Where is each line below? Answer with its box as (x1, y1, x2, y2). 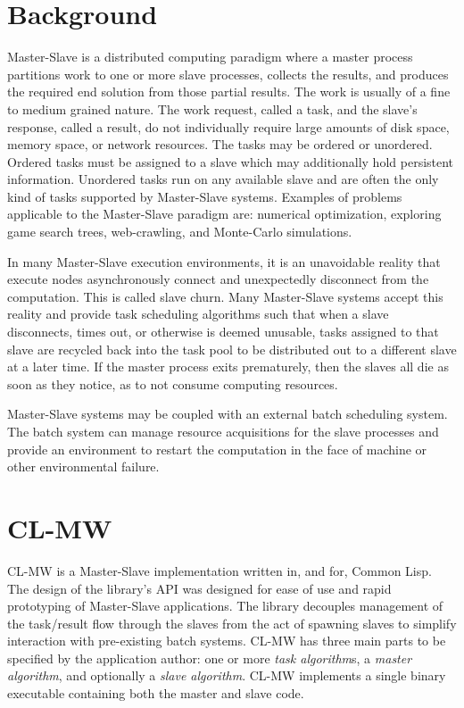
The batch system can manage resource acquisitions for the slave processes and (7, 422, 439, 440)
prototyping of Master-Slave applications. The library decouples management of (7, 596, 443, 615)
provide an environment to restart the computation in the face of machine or (7, 439, 427, 458)
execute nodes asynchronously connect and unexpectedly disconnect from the (7, 270, 429, 288)
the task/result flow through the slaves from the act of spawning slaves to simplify (7, 613, 457, 632)
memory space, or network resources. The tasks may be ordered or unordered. (7, 135, 433, 154)
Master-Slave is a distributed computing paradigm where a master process (7, 47, 413, 66)
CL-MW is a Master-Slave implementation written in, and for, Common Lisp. (7, 561, 432, 579)
